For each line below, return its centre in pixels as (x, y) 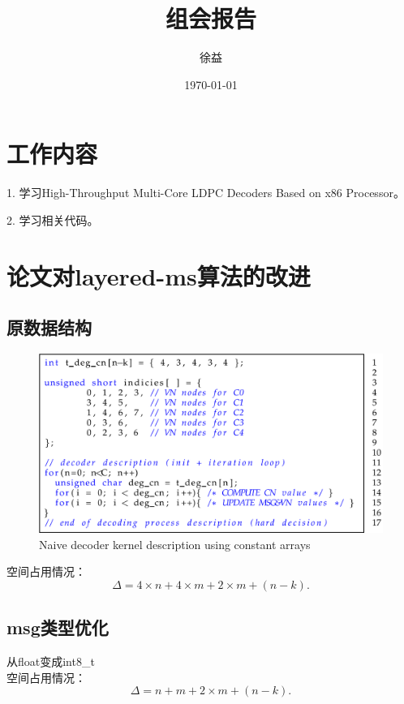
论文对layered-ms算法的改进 (159, 275)
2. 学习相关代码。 (53, 219)
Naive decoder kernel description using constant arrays (175, 544)
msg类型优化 (58, 627)
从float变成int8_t (51, 661)
